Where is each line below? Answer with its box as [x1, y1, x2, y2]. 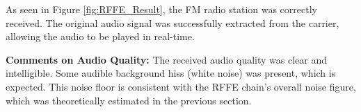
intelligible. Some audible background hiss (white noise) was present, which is [6, 66, 336, 80]
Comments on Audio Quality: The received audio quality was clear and [6, 52, 328, 66]
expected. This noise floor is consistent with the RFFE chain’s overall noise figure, [6, 79, 356, 93]
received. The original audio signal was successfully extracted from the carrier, [6, 15, 339, 30]
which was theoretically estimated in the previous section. [6, 93, 252, 107]
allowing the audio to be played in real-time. [6, 29, 195, 44]
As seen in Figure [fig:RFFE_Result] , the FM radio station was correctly [6, 2, 317, 16]
